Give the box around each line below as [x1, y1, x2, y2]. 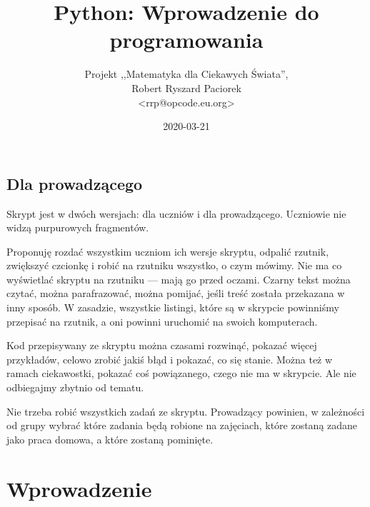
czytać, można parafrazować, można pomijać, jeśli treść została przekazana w [6, 286, 345, 301]
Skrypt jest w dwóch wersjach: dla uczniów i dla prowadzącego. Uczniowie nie [6, 206, 346, 221]
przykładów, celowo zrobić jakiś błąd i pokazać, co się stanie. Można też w [6, 351, 333, 366]
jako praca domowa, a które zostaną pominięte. [6, 431, 214, 446]
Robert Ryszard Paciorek [131, 80, 241, 95]
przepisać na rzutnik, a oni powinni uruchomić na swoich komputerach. [6, 313, 318, 328]
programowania [109, 25, 264, 54]
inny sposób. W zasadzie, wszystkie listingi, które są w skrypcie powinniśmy [6, 300, 339, 315]
